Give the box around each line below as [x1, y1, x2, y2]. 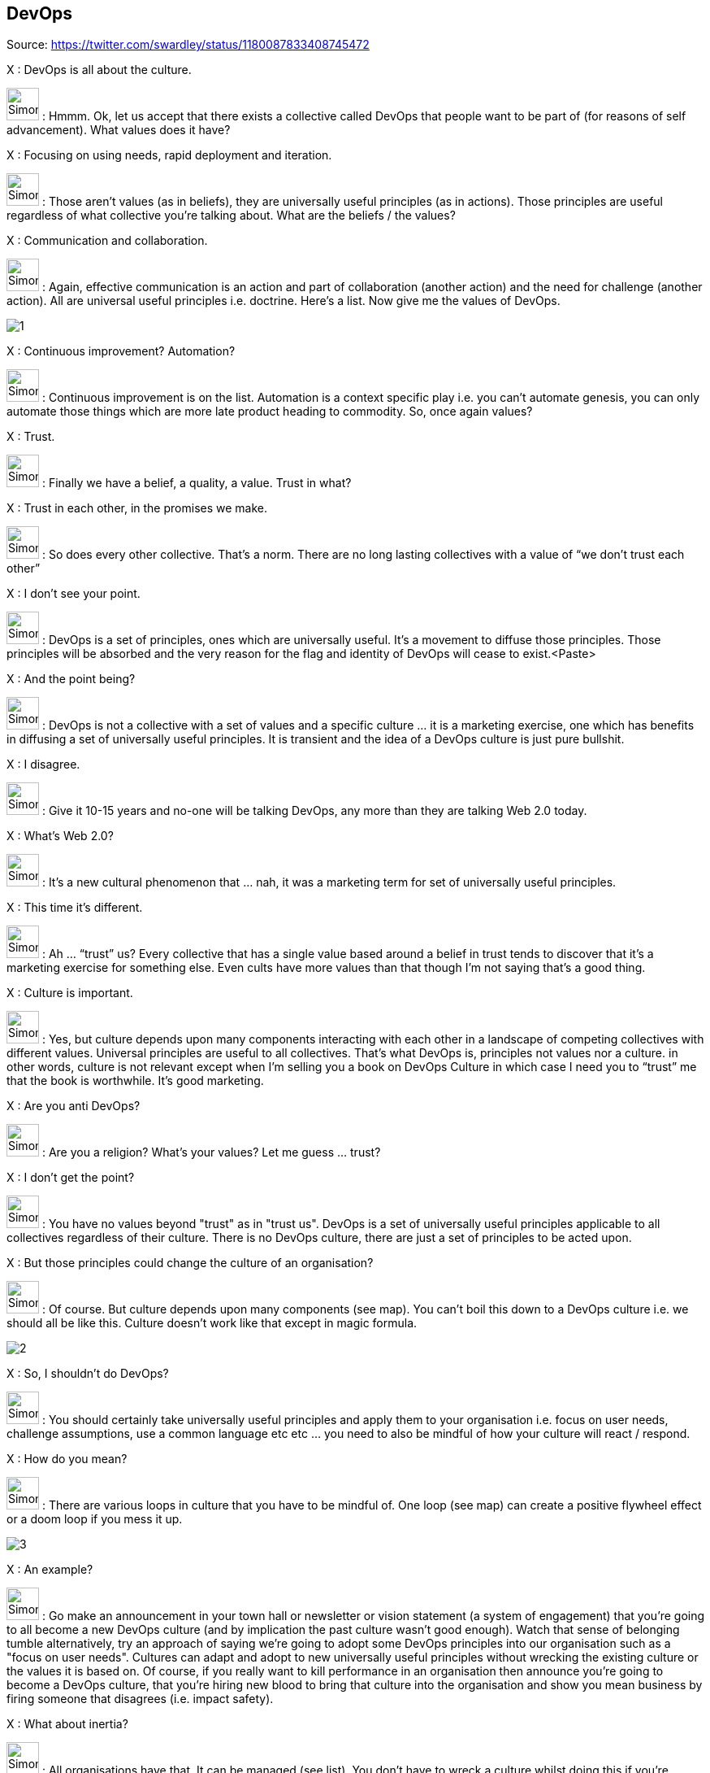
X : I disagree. [6, 757, 80, 772]
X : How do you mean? [6, 1452, 128, 1466]
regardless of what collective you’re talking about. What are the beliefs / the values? [6, 208, 456, 223]
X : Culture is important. [6, 986, 133, 1000]
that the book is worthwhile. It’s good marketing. [6, 1074, 264, 1088]
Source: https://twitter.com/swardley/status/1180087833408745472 [6, 37, 370, 52]
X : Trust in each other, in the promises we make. [6, 501, 268, 516]
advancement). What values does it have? [6, 123, 231, 137]
